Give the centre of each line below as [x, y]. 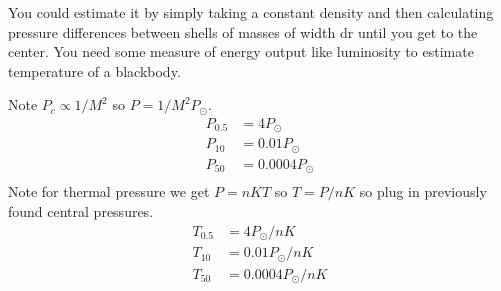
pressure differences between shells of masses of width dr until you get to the [243, 31]
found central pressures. [81, 211]
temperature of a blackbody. [94, 70]
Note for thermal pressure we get [109, 191]
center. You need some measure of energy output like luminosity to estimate [241, 51]
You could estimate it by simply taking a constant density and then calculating [251, 12]
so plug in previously [423, 191]
